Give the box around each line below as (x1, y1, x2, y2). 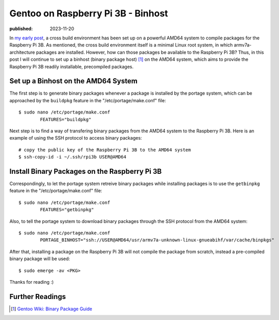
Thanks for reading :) (9, 279, 54, 285)
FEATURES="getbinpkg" (40, 207, 95, 213)
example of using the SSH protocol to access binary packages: (9, 135, 143, 141)
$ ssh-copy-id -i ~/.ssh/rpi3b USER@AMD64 (18, 154, 127, 160)
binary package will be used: (9, 256, 70, 262)
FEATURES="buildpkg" (40, 117, 91, 122)
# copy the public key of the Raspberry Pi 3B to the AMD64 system (18, 147, 191, 153)
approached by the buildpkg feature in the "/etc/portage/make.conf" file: (9, 97, 166, 103)
